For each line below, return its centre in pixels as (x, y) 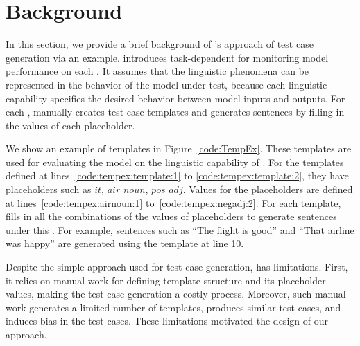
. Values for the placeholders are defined (268, 189)
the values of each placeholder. (70, 125)
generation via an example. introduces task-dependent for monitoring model (167, 57)
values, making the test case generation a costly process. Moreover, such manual (176, 294)
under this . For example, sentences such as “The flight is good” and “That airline (180, 229)
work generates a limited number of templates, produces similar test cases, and (173, 307)
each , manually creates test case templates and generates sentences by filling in (175, 112)
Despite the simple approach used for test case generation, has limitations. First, (177, 267)
